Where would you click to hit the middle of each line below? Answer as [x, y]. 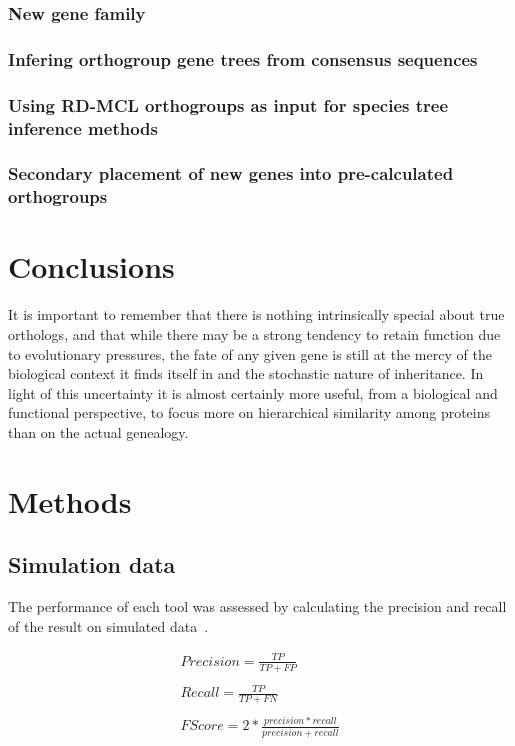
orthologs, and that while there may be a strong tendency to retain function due [254, 333]
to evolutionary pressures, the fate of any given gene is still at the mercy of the [250, 353]
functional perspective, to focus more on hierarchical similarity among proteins [249, 412]
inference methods [83, 127]
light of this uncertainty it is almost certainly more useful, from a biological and [253, 392]
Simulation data [92, 564]
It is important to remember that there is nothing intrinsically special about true [256, 314]
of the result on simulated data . [108, 625]
